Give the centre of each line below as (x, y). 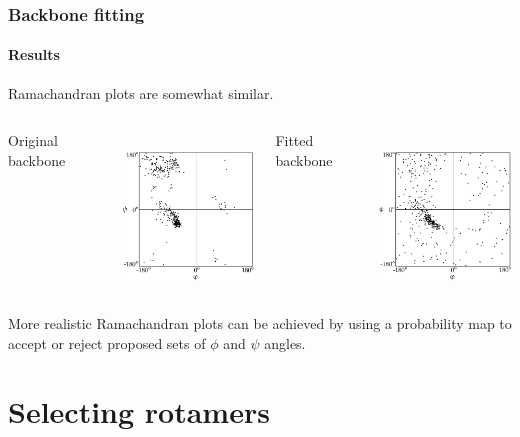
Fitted (294, 140)
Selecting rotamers (139, 411)
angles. (285, 342)
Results (34, 54)
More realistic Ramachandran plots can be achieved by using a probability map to (260, 322)
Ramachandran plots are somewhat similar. (141, 92)
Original (33, 140)
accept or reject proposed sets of (107, 342)
